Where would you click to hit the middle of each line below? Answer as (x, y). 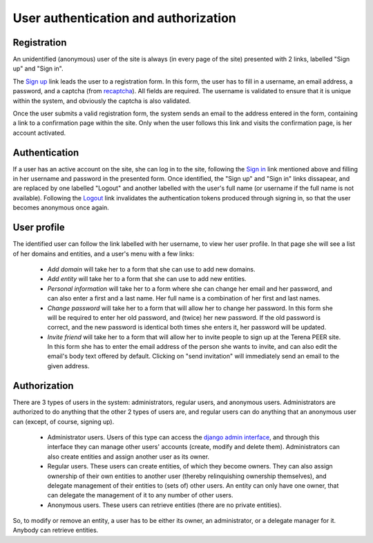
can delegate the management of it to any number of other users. (141, 495)
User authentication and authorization (124, 18)
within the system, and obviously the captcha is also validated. (102, 101)
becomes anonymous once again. (61, 208)
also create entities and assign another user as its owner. (128, 457)
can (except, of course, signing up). (64, 421)
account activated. (39, 133)
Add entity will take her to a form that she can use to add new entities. (147, 279)
